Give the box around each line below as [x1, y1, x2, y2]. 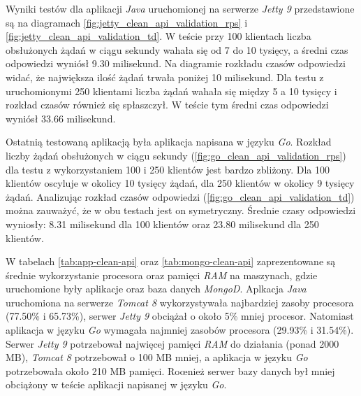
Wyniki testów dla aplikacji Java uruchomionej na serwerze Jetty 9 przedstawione [6, 1, 355, 15]
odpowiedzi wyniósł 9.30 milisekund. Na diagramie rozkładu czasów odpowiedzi [6, 56, 346, 71]
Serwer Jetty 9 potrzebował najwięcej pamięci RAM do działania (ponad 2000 [6, 336, 339, 351]
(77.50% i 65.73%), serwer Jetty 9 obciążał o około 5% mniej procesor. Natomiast [6, 309, 354, 323]
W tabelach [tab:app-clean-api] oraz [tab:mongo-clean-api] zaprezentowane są [6, 254, 336, 269]
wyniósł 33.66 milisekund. [6, 111, 116, 125]
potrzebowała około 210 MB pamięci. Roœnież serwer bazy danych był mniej [6, 363, 335, 378]
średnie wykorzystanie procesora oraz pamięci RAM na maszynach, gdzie [6, 267, 318, 282]
